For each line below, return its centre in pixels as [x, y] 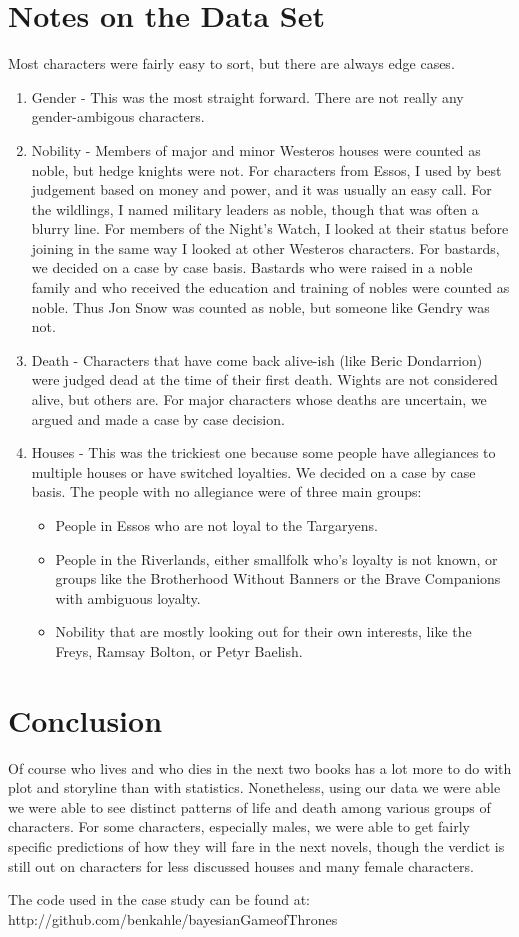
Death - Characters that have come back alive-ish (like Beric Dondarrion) [257, 359]
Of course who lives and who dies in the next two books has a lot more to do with [260, 767]
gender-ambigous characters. [118, 116]
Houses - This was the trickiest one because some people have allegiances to [263, 452]
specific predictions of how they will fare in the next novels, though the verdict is [256, 846]
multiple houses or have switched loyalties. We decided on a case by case [253, 471]
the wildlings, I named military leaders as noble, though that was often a [255, 208]
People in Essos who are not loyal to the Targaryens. [216, 525]
